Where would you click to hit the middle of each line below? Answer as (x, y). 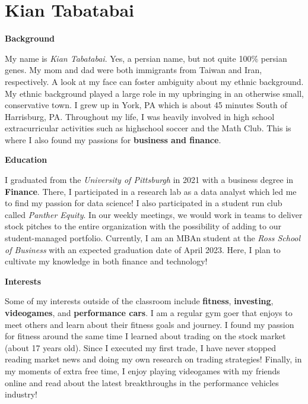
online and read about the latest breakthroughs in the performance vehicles (142, 382)
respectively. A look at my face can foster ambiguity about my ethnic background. (154, 81)
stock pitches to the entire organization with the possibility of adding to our (143, 226)
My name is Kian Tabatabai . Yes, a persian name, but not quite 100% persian (146, 58)
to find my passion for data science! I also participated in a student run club (144, 203)
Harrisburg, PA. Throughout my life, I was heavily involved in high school (140, 116)
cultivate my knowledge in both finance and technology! (106, 261)
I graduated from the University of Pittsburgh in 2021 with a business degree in (149, 180)
